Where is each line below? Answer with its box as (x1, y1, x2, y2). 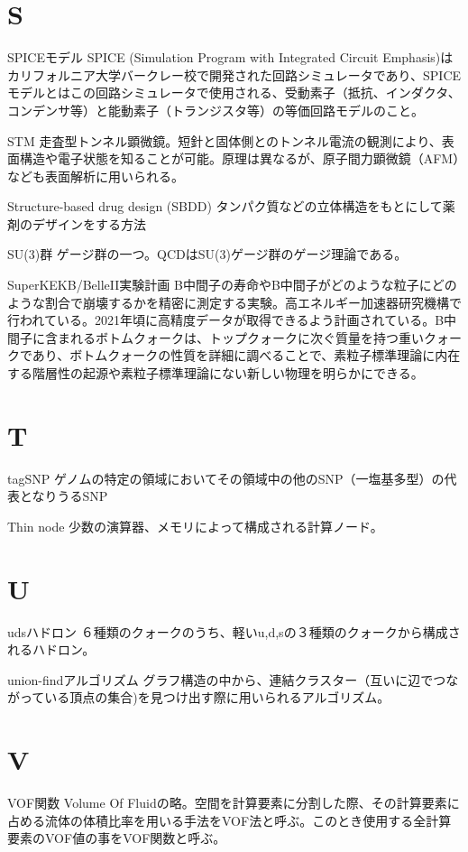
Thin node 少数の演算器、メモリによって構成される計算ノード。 (7, 516, 383, 535)
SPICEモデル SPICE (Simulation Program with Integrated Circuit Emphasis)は (7, 48, 454, 67)
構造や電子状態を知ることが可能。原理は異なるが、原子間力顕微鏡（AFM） (19, 149, 460, 168)
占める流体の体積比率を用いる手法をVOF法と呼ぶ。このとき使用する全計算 (7, 810, 452, 829)
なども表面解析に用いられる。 (7, 166, 184, 185)
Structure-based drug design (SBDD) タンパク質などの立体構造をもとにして (7, 197, 443, 216)
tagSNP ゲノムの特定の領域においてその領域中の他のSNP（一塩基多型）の (7, 468, 445, 487)
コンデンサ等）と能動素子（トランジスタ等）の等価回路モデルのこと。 (7, 100, 424, 119)
